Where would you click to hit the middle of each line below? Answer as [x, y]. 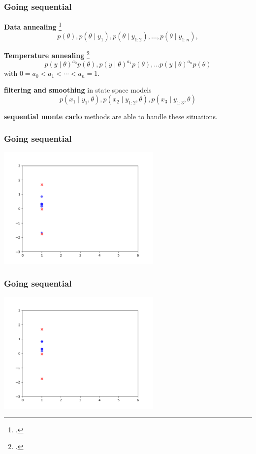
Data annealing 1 [33, 26]
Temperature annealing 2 [47, 55]
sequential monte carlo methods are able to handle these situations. [111, 116]
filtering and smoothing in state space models [78, 89]
